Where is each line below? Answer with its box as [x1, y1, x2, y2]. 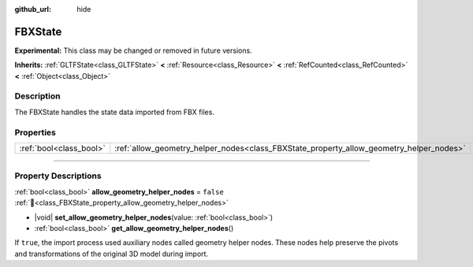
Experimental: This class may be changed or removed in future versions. [14, 46, 252, 55]
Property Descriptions [14, 170, 102, 181]
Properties [14, 127, 57, 138]
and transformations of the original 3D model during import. [14, 249, 209, 258]
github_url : [14, 5, 51, 13]
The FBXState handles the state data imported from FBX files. [14, 107, 214, 117]
